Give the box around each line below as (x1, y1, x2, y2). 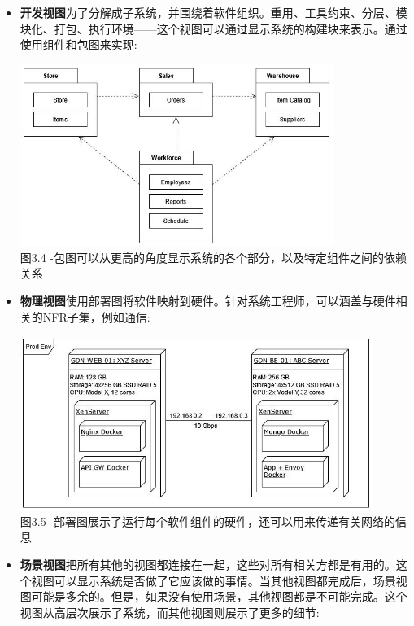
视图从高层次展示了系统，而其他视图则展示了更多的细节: (20, 603, 320, 620)
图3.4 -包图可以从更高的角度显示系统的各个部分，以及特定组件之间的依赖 (20, 248, 407, 265)
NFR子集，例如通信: (42, 308, 150, 325)
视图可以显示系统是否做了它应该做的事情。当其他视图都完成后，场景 (31, 571, 396, 589)
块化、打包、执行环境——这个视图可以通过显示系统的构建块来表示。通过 (20, 20, 407, 37)
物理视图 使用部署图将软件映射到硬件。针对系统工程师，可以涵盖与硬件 (20, 292, 396, 309)
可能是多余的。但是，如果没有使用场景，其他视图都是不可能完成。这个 (31, 588, 407, 605)
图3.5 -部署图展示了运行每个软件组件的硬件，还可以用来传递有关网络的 (20, 512, 396, 529)
